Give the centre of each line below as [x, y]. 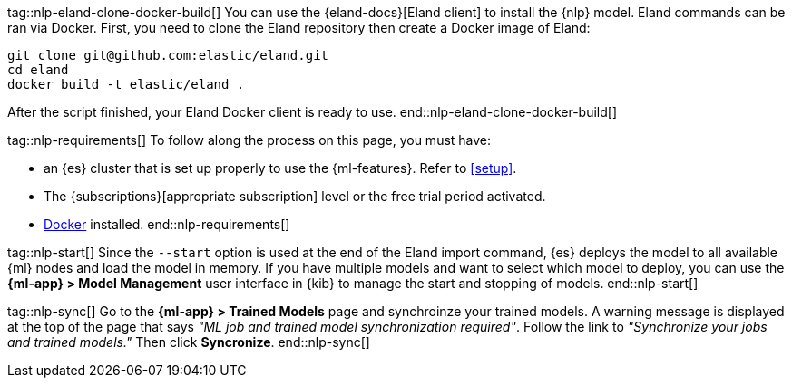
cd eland [38, 70]
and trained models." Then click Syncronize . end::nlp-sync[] [189, 342]
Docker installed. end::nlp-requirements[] [167, 224]
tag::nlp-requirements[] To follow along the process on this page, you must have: [249, 140]
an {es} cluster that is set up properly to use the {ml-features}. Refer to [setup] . [280, 168]
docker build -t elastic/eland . [126, 84]
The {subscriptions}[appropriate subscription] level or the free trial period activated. [295, 196]
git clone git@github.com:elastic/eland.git [168, 55]
